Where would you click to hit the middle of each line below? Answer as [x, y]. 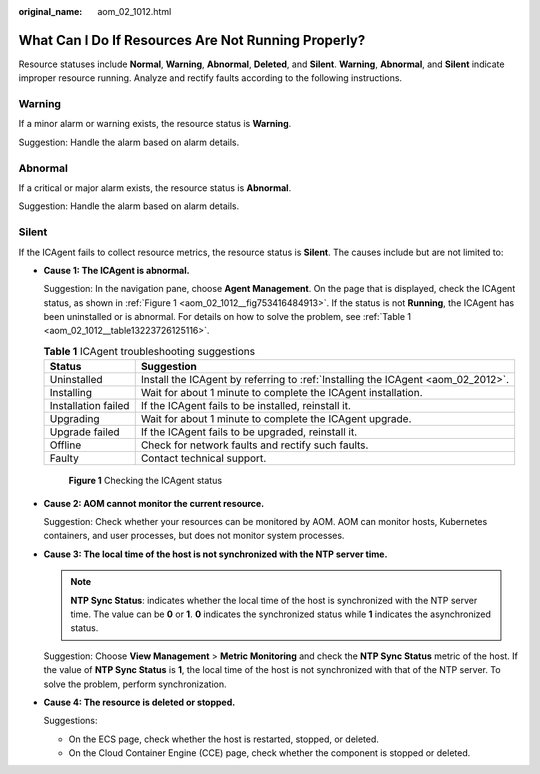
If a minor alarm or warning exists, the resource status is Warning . [155, 124]
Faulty [64, 458]
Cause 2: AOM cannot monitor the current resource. [154, 503]
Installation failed [89, 406]
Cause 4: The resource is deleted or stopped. [139, 702]
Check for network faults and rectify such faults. [254, 445]
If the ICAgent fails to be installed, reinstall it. [246, 406]
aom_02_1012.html [134, 11]
